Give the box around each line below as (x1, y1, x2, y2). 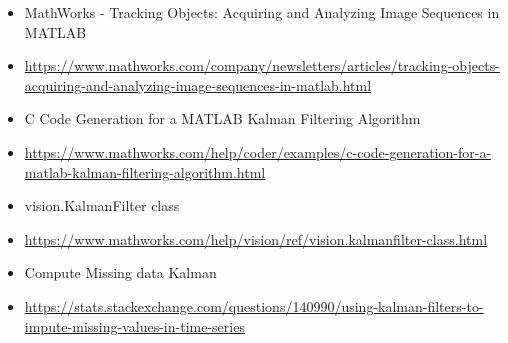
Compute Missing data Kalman (24, 262, 217, 283)
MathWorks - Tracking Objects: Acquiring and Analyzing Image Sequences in (24, 2, 500, 22)
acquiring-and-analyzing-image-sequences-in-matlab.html (24, 74, 372, 95)
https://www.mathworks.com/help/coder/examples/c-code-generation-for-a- (24, 141, 492, 162)
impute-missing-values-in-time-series (24, 315, 245, 336)
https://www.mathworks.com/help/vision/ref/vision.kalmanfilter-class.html (24, 228, 488, 249)
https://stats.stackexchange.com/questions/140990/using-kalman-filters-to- (24, 295, 484, 316)
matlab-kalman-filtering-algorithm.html (24, 161, 266, 182)
